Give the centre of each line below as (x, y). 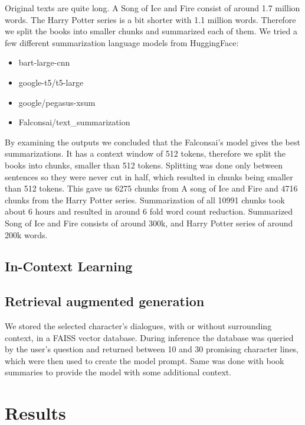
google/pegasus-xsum (57, 102)
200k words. (26, 234)
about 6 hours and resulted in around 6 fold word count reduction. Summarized (149, 211)
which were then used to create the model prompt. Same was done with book (145, 360)
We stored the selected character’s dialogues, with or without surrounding (138, 326)
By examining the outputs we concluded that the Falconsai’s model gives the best (152, 142)
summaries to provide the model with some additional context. (118, 372)
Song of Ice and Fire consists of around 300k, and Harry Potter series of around (149, 223)
